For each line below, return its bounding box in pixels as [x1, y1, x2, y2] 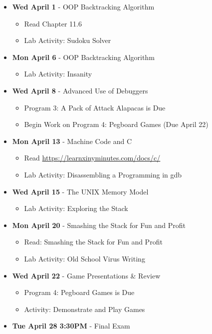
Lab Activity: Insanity [24, 68, 92, 79]
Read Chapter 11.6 [24, 18, 82, 28]
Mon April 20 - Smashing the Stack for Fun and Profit [12, 219, 186, 230]
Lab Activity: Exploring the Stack [24, 203, 128, 213]
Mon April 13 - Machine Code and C [12, 135, 132, 146]
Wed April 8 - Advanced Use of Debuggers [12, 85, 148, 95]
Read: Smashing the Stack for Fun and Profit [24, 236, 163, 247]
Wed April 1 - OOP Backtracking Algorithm [12, 1, 155, 11]
